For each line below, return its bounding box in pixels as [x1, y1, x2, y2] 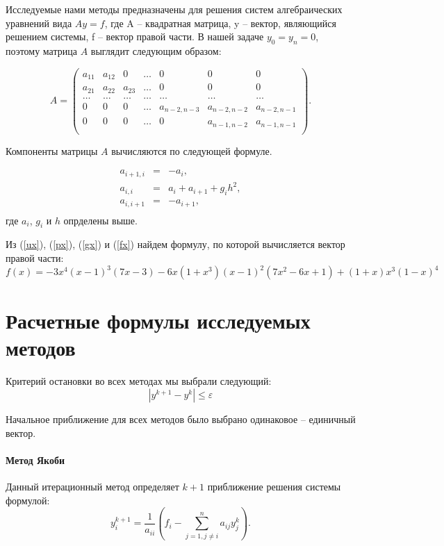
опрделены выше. [63, 213, 138, 227]
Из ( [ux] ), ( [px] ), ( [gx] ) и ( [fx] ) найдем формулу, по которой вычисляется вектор [6, 237, 345, 251]
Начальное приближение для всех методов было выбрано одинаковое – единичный [6, 411, 356, 426]
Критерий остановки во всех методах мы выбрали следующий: [6, 374, 272, 388]
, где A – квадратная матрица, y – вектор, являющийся [104, 15, 336, 30]
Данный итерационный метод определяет [6, 479, 179, 493]
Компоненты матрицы [6, 143, 98, 158]
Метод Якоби [6, 452, 65, 467]
